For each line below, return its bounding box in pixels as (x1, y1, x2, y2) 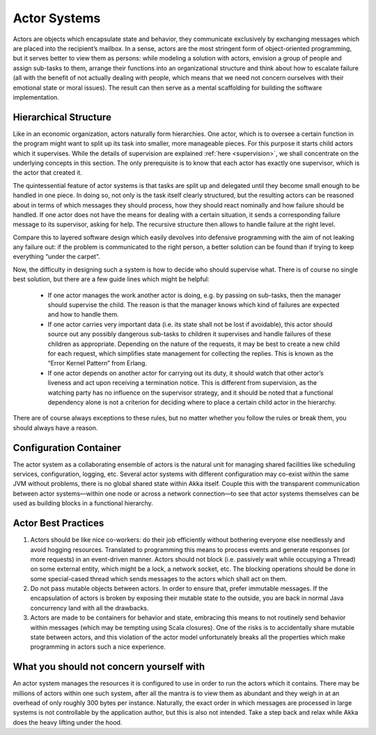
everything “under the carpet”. (13, 253, 100, 261)
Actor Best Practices (13, 517, 104, 529)
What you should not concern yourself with (13, 661, 205, 673)
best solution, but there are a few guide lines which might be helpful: (13, 275, 210, 283)
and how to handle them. (47, 310, 120, 319)
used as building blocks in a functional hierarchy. (13, 499, 153, 507)
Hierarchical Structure (13, 111, 111, 123)
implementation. (13, 93, 59, 101)
